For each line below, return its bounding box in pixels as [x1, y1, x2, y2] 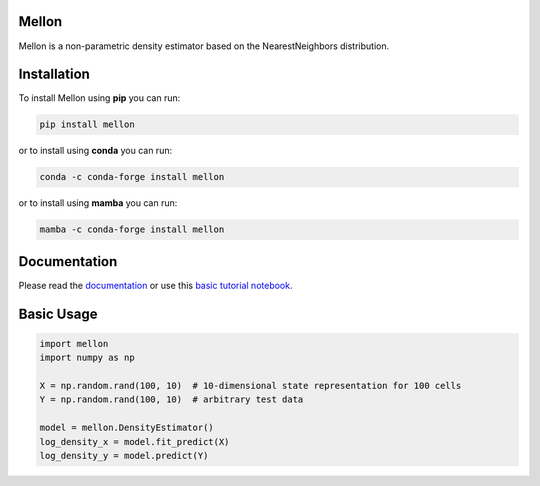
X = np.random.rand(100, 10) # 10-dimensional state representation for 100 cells [39, 380, 462, 392]
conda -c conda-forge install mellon [39, 171, 225, 183]
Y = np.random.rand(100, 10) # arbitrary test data [39, 394, 304, 405]
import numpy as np [39, 352, 135, 364]
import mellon [39, 338, 109, 349]
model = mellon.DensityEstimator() [39, 422, 214, 434]
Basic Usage [18, 305, 98, 322]
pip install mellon [39, 119, 135, 130]
